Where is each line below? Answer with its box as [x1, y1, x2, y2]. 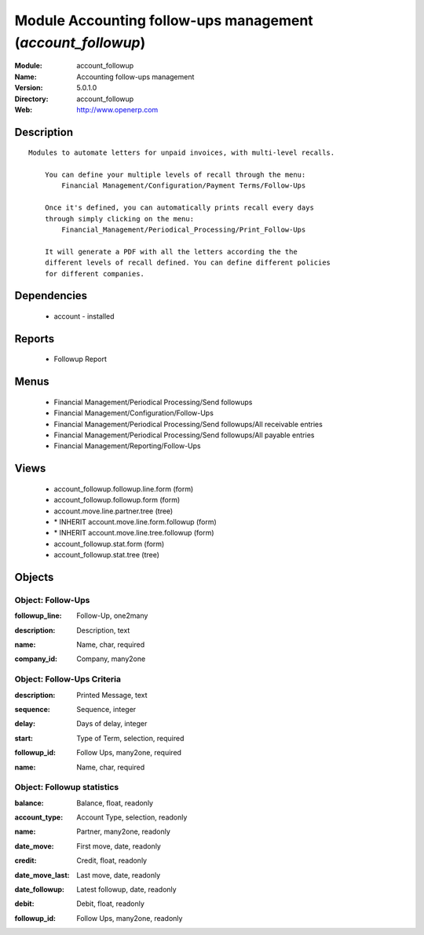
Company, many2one [76, 654, 146, 663]
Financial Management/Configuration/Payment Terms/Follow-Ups [61, 181, 306, 190]
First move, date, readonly [76, 841, 161, 851]
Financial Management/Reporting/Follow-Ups [53, 441, 201, 451]
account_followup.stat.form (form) [53, 539, 165, 549]
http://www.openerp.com [76, 104, 159, 114]
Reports [14, 332, 55, 345]
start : [14, 733, 33, 743]
